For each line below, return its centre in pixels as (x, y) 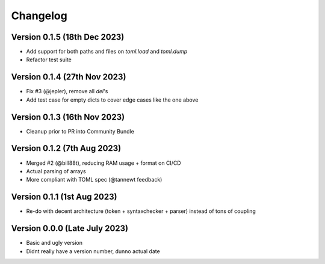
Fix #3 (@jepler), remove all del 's (67, 91)
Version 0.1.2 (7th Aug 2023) (66, 148)
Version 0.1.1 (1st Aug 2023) (64, 197)
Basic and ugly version (54, 243)
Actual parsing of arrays (56, 171)
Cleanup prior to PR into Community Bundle (80, 131)
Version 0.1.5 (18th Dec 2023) (68, 37)
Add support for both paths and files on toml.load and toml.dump (107, 52)
